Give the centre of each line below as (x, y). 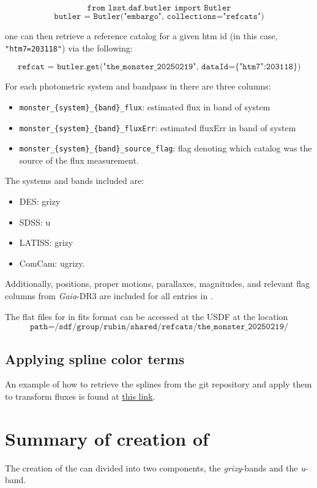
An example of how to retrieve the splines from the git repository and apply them (158, 384)
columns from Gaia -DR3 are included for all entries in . (109, 295)
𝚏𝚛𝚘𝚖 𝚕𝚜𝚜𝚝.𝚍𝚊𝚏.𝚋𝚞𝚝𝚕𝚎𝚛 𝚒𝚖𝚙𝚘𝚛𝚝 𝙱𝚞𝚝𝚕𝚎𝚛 (159, 8)
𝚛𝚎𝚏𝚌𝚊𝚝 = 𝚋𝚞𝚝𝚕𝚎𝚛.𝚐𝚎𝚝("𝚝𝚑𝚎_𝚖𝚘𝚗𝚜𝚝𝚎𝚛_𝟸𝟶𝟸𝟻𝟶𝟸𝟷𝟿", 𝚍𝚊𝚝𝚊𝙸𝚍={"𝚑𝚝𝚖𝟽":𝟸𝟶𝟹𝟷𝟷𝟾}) (159, 67)
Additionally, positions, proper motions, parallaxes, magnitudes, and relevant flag (158, 284)
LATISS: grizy (46, 242)
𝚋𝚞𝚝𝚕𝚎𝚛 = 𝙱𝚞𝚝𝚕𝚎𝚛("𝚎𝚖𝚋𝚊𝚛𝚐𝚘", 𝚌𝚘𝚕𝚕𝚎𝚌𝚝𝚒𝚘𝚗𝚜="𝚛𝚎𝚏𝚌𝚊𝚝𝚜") (159, 17)
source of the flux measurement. (79, 160)
